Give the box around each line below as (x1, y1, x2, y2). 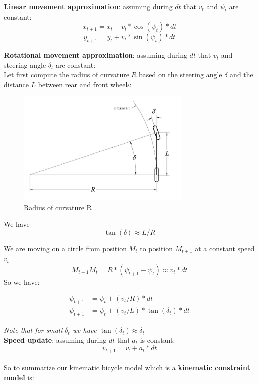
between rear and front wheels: (38, 79, 132, 89)
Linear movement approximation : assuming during (4, 1, 173, 11)
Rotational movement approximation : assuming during (4, 50, 187, 60)
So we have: (4, 276, 40, 287)
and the (230, 69, 253, 80)
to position (140, 243, 173, 253)
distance (4, 79, 29, 89)
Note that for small (4, 325, 63, 335)
